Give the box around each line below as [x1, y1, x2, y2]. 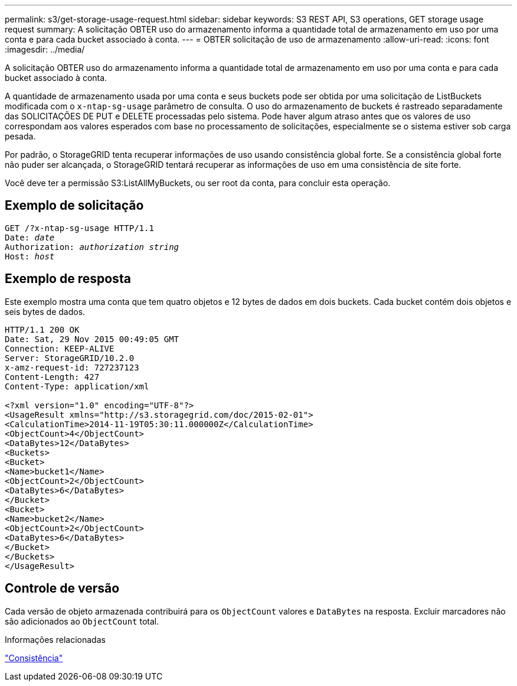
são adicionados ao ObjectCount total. [5, 616, 159, 626]
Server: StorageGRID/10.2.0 [5, 353, 135, 363]
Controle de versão [5, 581, 120, 596]
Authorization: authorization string [5, 242, 179, 252]
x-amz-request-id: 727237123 [5, 362, 139, 372]
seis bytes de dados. [5, 306, 86, 317]
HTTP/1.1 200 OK [5, 324, 80, 334]
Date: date [5, 232, 55, 242]
